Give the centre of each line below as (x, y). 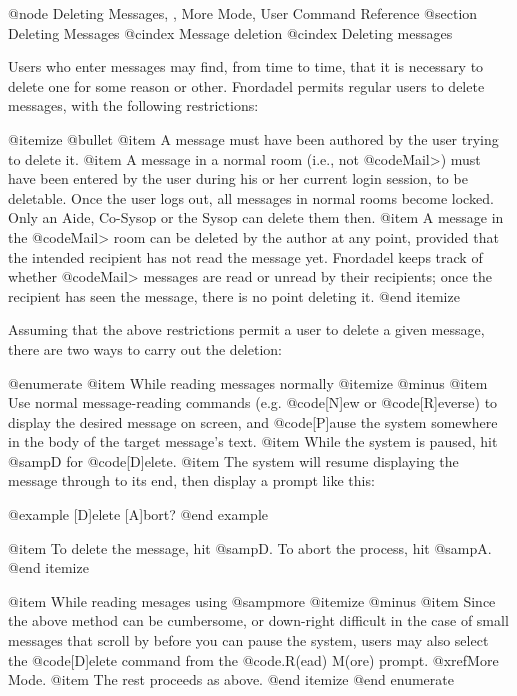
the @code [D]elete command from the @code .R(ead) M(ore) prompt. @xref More (253, 659)
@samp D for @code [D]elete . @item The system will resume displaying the (233, 460)
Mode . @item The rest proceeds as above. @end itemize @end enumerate (231, 679)
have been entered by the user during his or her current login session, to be (238, 178)
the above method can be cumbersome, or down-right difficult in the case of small (258, 620)
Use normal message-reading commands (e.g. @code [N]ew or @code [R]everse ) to (253, 402)
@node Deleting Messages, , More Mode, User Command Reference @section (243, 13)
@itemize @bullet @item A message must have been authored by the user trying (253, 138)
